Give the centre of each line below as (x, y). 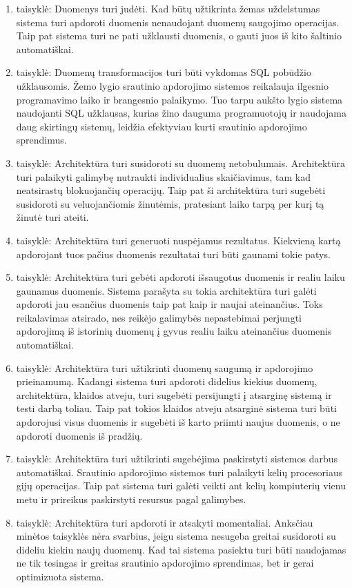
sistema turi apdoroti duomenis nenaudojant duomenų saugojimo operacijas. (178, 22)
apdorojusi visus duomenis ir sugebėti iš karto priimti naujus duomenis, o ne (178, 422)
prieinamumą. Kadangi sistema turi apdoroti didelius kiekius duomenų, (167, 381)
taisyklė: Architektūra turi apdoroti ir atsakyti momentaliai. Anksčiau (165, 522)
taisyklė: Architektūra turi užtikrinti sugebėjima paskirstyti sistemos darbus (177, 459)
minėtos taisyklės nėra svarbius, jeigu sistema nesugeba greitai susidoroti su (176, 536)
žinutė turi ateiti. (52, 217)
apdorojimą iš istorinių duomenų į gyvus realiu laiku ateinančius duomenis (174, 331)
